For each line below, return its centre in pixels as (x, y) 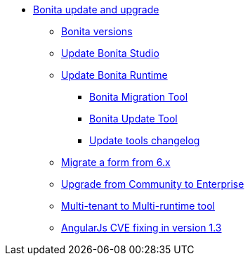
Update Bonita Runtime (114, 75)
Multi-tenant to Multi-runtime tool (138, 206)
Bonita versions (97, 31)
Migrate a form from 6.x (116, 162)
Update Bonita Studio (110, 53)
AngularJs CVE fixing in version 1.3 (142, 228)
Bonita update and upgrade (96, 9)
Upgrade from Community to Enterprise (153, 184)
